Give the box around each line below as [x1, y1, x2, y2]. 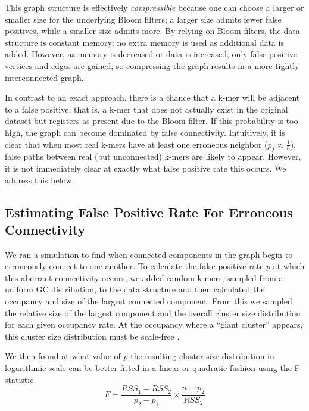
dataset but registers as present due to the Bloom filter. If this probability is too [5, 114, 298, 127]
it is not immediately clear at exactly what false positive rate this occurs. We [5, 161, 286, 174]
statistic [5, 373, 34, 385]
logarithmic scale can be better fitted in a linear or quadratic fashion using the [5, 362, 292, 374]
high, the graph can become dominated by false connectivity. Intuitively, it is [5, 126, 285, 138]
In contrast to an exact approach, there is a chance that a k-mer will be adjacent [5, 91, 300, 104]
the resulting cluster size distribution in [130, 350, 274, 362]
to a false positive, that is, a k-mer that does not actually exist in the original [5, 102, 288, 115]
